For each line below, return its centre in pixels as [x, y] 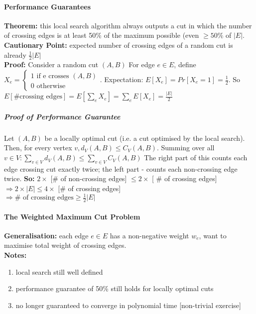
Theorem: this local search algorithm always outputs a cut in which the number [128, 25]
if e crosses [53, 76]
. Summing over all [186, 148]
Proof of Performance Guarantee [62, 116]
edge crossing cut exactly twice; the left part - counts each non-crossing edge [121, 168]
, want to [213, 235]
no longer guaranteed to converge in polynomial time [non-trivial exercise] [128, 305]
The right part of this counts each [196, 157]
